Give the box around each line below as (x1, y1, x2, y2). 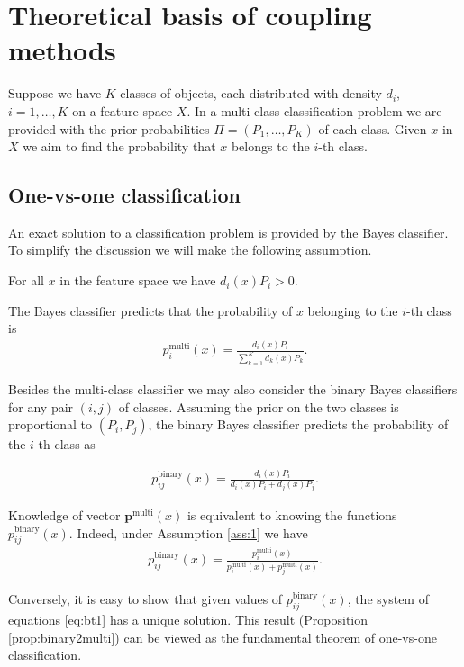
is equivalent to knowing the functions (187, 506, 397, 525)
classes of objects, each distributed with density (120, 84, 382, 103)
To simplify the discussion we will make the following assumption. (8, 240, 372, 259)
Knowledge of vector (8, 506, 121, 525)
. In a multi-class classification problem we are (187, 101, 442, 120)
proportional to (8, 415, 93, 434)
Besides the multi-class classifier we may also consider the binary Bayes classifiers (8, 380, 458, 399)
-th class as (33, 435, 96, 454)
